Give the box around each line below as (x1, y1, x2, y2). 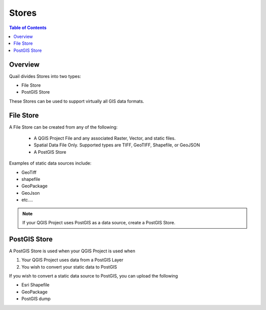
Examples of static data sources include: (9, 160, 92, 166)
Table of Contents (9, 25, 47, 31)
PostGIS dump (21, 296, 51, 302)
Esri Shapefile (21, 282, 50, 288)
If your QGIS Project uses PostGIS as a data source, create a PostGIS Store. (22, 220, 176, 225)
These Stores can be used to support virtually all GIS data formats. (9, 98, 144, 104)
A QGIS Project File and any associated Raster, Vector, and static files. (33, 136, 176, 141)
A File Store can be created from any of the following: (9, 124, 118, 130)
